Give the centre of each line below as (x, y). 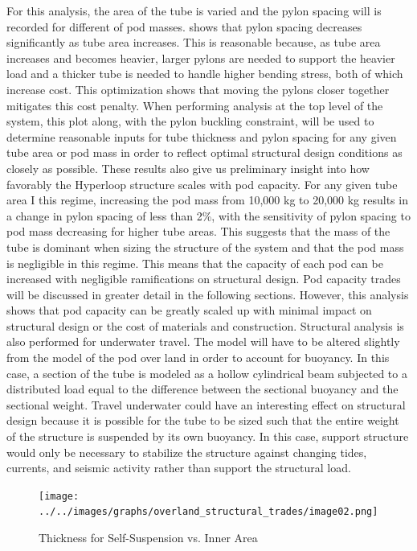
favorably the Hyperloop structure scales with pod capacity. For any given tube (202, 184)
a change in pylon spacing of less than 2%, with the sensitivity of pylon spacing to (208, 215)
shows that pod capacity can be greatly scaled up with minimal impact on (189, 310)
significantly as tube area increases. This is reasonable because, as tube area (194, 42)
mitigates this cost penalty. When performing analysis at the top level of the (195, 105)
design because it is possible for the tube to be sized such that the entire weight (203, 420)
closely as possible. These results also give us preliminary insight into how (188, 168)
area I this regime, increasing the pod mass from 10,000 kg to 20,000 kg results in (207, 200)
